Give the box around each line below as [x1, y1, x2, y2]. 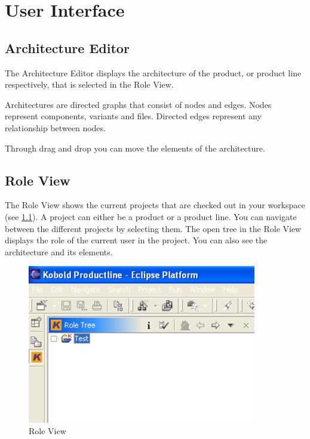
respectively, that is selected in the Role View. [5, 78, 174, 91]
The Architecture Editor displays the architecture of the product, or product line [5, 66, 302, 79]
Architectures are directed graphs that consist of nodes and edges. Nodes [5, 98, 272, 110]
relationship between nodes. [5, 121, 106, 134]
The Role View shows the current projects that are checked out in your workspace [5, 199, 305, 211]
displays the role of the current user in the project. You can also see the [5, 234, 268, 246]
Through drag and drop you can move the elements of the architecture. [5, 141, 265, 154]
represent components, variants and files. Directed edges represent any [5, 110, 262, 122]
